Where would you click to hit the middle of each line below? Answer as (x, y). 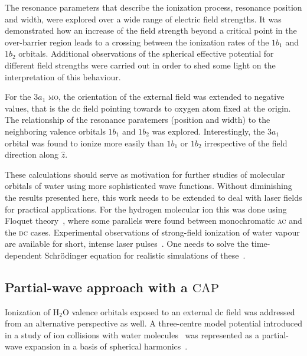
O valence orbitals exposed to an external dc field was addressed (179, 311)
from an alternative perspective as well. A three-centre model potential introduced (153, 323)
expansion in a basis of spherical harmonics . (106, 346)
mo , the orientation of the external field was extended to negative (166, 97)
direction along (32, 154)
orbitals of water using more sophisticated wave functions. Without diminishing (148, 186)
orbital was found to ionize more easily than (84, 143)
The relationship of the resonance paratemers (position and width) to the (138, 120)
